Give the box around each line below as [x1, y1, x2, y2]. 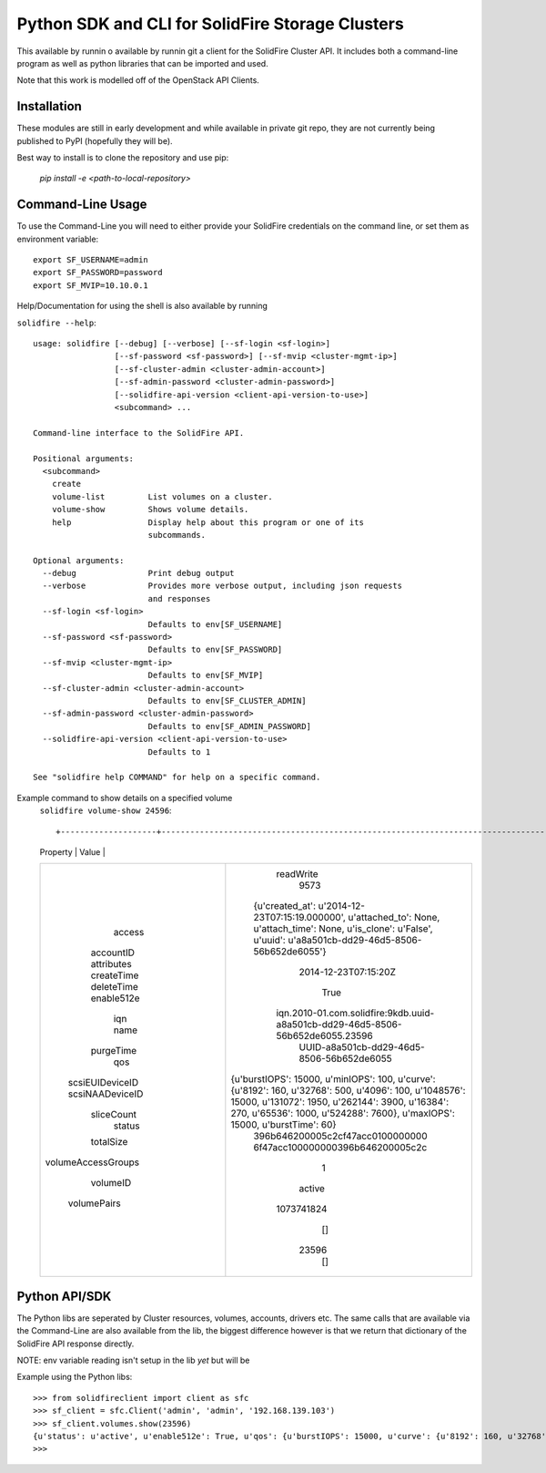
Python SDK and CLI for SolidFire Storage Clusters [16, 14, 404, 34]
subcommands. [147, 530, 207, 540]
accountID [90, 946, 136, 959]
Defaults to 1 [147, 747, 211, 757]
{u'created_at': [253, 900, 317, 912]
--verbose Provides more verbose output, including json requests [42, 581, 403, 592]
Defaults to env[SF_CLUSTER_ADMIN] [147, 695, 307, 706]
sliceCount [90, 1108, 136, 1121]
